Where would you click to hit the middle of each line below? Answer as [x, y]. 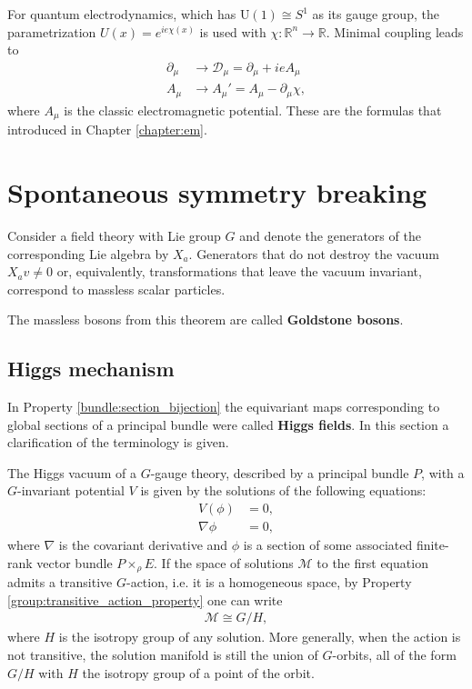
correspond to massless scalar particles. [116, 289]
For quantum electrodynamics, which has [122, 14]
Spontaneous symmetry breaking [217, 191]
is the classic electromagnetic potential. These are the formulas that [253, 110]
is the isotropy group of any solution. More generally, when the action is [260, 637]
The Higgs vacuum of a [72, 472]
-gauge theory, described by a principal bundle [280, 472]
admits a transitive [60, 582]
